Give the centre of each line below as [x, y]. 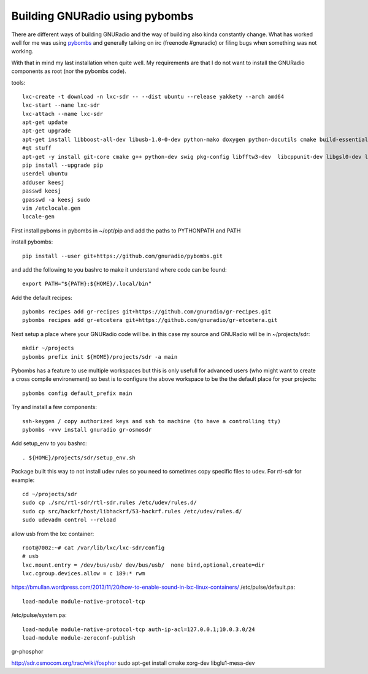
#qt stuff [37, 148]
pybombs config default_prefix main [77, 393]
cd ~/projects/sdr [50, 494]
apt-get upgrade [47, 131]
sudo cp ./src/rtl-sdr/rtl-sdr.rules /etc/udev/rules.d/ [110, 503]
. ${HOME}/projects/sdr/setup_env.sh [79, 458]
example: [23, 480]
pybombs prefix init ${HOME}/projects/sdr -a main [100, 357]
